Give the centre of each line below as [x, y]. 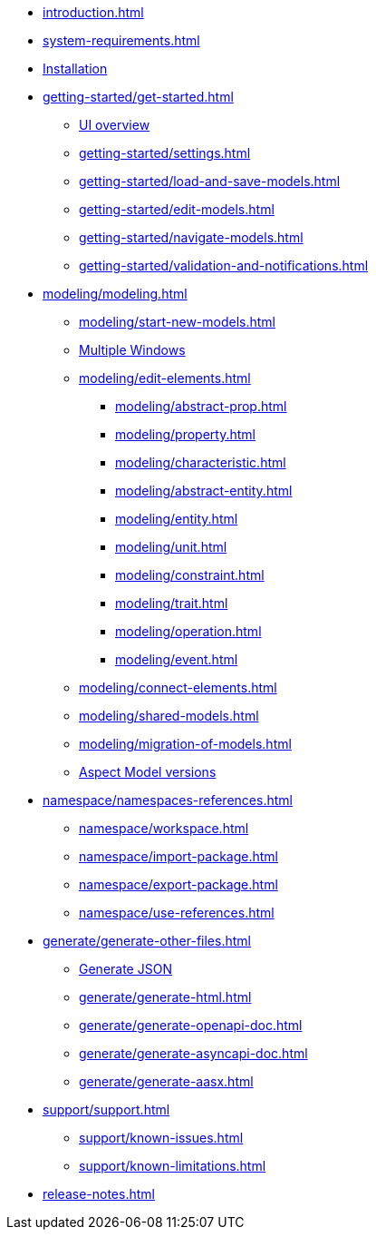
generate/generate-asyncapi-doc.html [193, 1053]
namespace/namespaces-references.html [168, 800]
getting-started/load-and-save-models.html [210, 181]
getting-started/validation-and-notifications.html [224, 265]
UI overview [115, 125]
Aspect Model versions [148, 772]
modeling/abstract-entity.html [204, 491]
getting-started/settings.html [165, 153]
